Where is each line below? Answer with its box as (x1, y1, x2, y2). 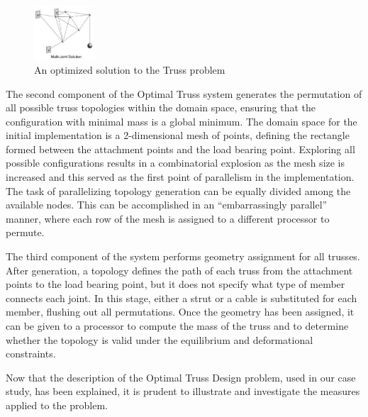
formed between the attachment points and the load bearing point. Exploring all (6, 141, 355, 156)
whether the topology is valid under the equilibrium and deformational (6, 332, 313, 347)
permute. (6, 225, 45, 240)
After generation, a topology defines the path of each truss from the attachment (6, 262, 353, 277)
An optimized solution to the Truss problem (34, 62, 225, 77)
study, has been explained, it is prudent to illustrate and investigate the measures (6, 384, 360, 399)
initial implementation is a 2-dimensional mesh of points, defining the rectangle (6, 128, 350, 143)
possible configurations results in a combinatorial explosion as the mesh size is (6, 155, 345, 170)
